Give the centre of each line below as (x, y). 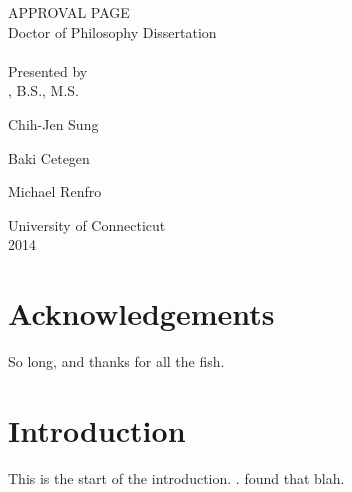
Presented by (48, 70)
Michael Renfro (55, 191)
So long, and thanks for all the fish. (116, 361)
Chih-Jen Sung (53, 123)
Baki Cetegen (49, 157)
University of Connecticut (87, 224)
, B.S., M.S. (43, 90)
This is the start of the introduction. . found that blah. (176, 477)
